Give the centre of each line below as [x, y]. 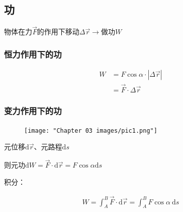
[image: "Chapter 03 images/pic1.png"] [91, 130]
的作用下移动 [58, 32]
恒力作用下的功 [33, 54]
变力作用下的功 [33, 111]
